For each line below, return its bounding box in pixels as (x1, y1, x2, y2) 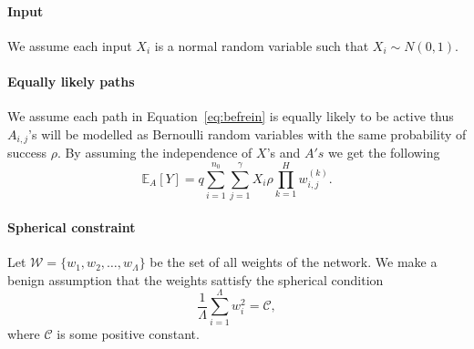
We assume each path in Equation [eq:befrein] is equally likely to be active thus (7, 107, 454, 126)
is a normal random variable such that (154, 36, 369, 55)
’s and (266, 143, 301, 162)
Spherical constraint (7, 217, 136, 236)
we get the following (328, 143, 440, 162)
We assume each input (7, 36, 132, 55)
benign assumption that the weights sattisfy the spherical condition (7, 270, 384, 289)
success (7, 143, 46, 162)
